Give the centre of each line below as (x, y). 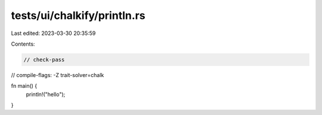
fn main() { (24, 86)
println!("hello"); (46, 94)
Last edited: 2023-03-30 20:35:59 (53, 33)
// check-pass (44, 60)
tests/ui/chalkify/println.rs (78, 15)
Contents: (23, 44)
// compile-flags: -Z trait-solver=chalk (58, 75)
